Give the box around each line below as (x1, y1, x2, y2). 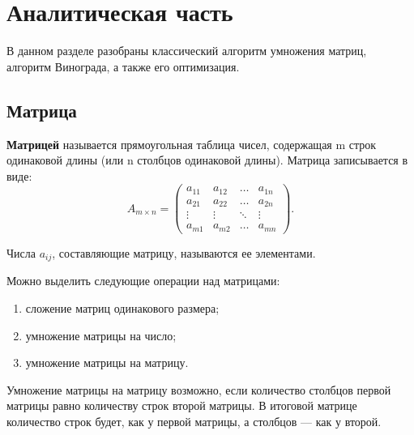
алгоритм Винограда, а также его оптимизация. (6, 58, 240, 75)
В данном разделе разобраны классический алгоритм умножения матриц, (6, 42, 367, 59)
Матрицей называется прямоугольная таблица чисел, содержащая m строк (6, 135, 377, 152)
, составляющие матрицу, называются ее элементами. (52, 244, 316, 261)
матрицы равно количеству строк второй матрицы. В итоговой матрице (6, 397, 357, 414)
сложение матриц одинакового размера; (25, 299, 220, 316)
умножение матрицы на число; (25, 326, 177, 343)
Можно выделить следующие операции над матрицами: (6, 272, 280, 289)
